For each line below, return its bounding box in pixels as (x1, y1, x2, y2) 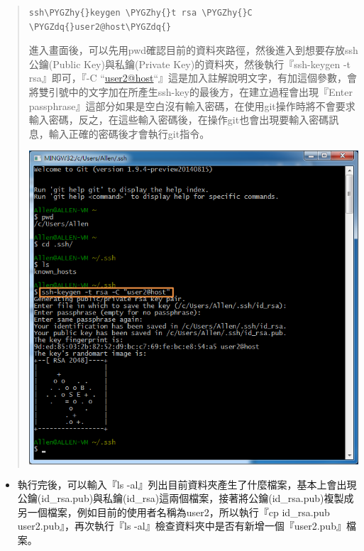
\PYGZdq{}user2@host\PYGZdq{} (28, 21, 172, 32)
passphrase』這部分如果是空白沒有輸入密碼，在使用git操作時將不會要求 (28, 98, 355, 113)
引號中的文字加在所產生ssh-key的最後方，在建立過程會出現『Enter (48, 84, 353, 99)
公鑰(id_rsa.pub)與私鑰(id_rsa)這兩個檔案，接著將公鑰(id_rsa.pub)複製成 (17, 491, 354, 506)
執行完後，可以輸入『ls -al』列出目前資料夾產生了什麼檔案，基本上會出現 (17, 476, 357, 491)
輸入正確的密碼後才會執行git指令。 (48, 126, 210, 141)
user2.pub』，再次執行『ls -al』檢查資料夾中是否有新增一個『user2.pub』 (17, 518, 346, 533)
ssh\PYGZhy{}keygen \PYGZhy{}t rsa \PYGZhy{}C (28, 8, 253, 18)
